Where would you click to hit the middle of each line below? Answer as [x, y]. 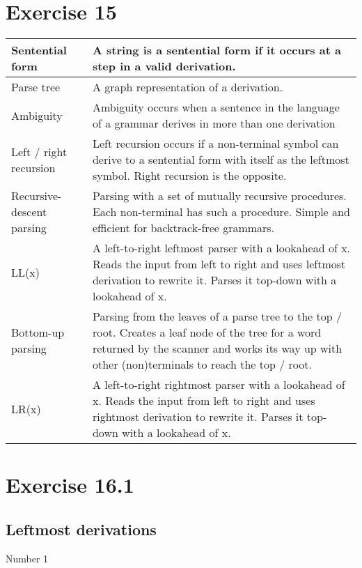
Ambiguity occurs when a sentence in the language [216, 107]
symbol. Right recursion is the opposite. [189, 176]
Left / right [39, 151]
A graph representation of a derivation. [188, 87]
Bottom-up [38, 332]
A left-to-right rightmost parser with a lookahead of [219, 385]
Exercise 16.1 [70, 485]
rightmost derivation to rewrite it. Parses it [198, 417]
